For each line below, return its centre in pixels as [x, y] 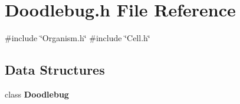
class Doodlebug [37, 94]
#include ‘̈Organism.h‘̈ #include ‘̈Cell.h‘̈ [78, 38]
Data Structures [55, 70]
